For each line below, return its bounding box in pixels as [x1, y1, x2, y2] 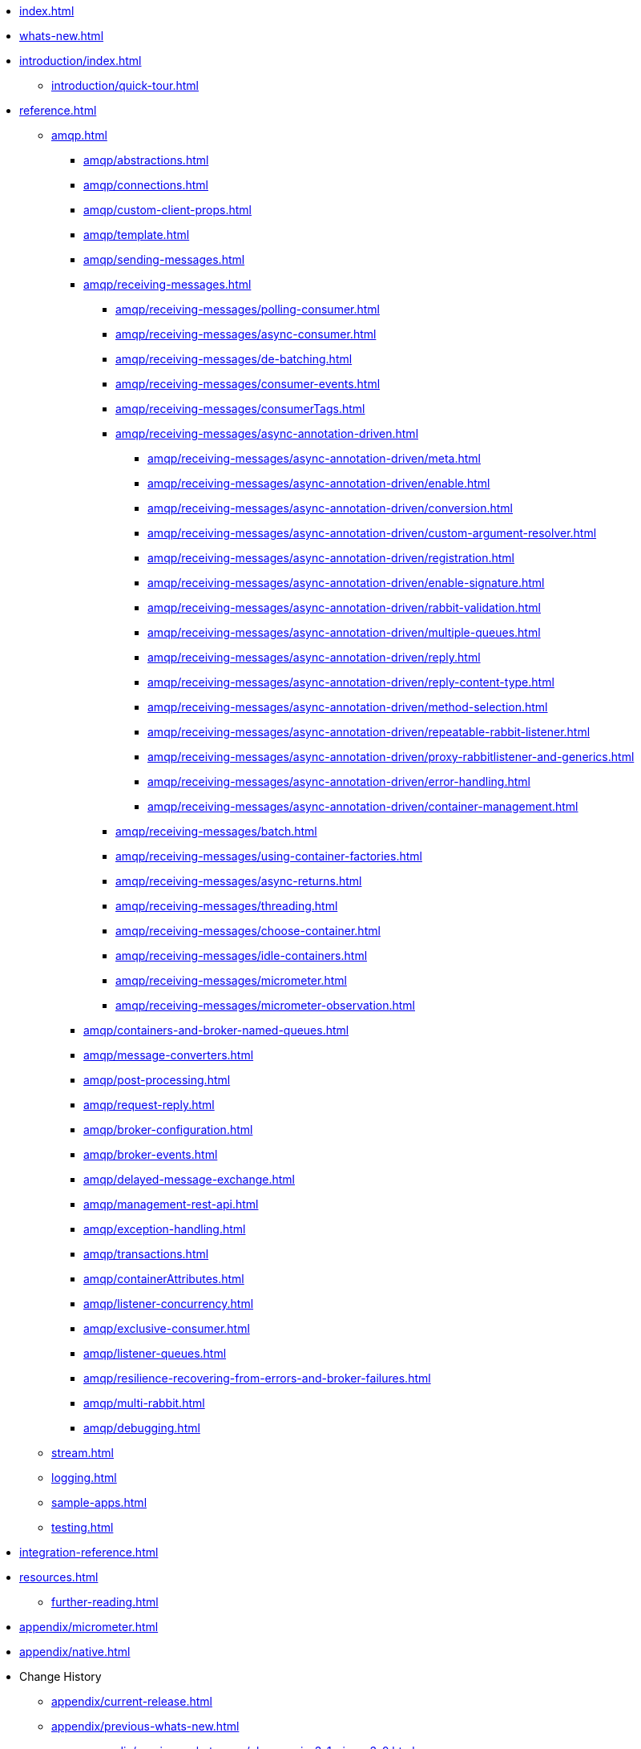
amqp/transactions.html [83, 1247, 209, 1261]
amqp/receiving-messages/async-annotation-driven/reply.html [147, 650, 481, 664]
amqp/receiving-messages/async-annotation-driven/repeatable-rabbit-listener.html [147, 725, 591, 739]
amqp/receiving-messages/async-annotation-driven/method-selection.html [147, 700, 548, 714]
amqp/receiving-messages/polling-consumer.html [115, 302, 381, 316]
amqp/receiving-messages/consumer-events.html [115, 377, 381, 391]
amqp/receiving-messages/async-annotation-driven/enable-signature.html [147, 576, 545, 589]
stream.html [51, 1446, 114, 1460]
